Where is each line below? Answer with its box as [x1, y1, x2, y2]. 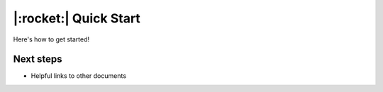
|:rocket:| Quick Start [13, 11, 141, 26]
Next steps [13, 53, 62, 65]
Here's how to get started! [13, 35, 90, 44]
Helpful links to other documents [30, 72, 127, 80]
